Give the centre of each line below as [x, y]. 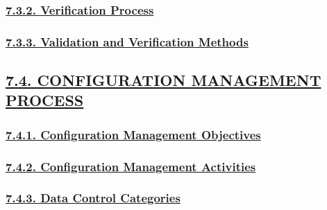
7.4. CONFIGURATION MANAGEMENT [163, 80]
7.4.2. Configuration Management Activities [131, 166]
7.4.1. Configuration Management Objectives [133, 134]
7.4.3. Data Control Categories [93, 198]
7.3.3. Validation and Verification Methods [127, 41]
